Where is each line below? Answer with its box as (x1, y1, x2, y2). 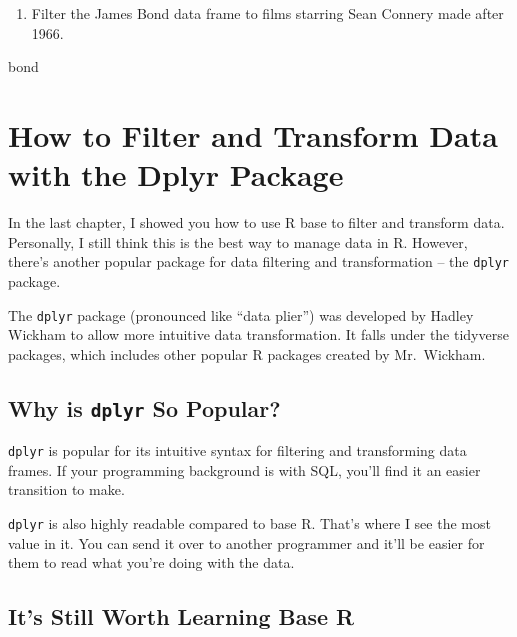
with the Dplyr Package (8, 154, 344, 195)
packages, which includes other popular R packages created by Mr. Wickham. (8, 343, 486, 364)
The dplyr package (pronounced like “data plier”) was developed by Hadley (8, 304, 474, 325)
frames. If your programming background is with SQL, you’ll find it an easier (8, 459, 481, 480)
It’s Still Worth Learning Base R (8, 601, 355, 632)
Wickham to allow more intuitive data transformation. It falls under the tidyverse (8, 324, 509, 345)
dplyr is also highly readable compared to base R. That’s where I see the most (8, 513, 491, 533)
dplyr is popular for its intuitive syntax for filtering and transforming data (8, 440, 467, 461)
